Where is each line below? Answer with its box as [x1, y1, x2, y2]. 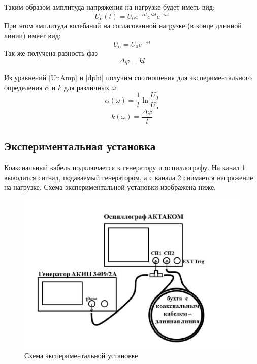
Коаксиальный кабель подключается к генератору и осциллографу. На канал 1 [4, 161, 246, 172]
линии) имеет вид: [4, 30, 61, 41]
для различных [63, 82, 110, 92]
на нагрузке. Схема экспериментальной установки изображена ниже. [4, 182, 216, 192]
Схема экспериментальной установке [24, 350, 138, 361]
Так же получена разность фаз [4, 48, 98, 58]
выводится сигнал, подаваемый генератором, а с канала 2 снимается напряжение [4, 172, 253, 182]
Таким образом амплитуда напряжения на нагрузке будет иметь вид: [4, 2, 215, 12]
